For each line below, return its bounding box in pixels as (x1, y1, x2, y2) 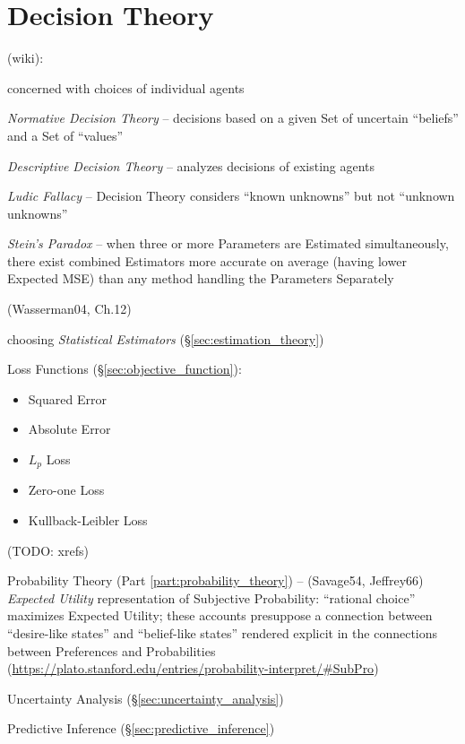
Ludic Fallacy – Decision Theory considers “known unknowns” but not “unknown (7, 186, 455, 205)
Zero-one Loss (28, 480, 105, 499)
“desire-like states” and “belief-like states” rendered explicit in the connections (7, 624, 438, 643)
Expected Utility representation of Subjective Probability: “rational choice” (7, 588, 416, 607)
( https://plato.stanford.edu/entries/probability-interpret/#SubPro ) (7, 659, 379, 678)
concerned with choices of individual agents (7, 78, 245, 97)
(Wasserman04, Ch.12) (7, 299, 132, 318)
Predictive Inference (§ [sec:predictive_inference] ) (7, 719, 275, 738)
